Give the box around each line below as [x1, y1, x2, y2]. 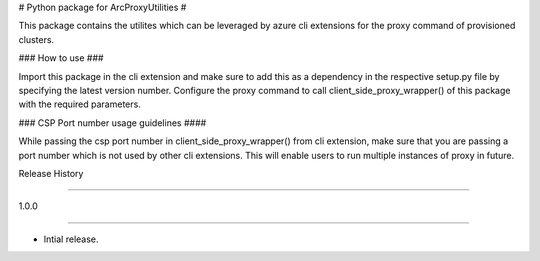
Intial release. [43, 233, 99, 245]
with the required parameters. [18, 98, 142, 110]
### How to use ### [18, 52, 104, 64]
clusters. [18, 33, 55, 45]
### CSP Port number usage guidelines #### [18, 116, 207, 129]
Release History [18, 167, 84, 179]
